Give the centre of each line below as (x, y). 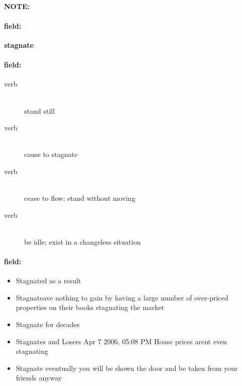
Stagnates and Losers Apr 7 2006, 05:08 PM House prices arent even (122, 341)
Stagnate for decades (48, 324)
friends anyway (39, 378)
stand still (39, 110)
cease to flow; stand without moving (80, 198)
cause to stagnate (51, 154)
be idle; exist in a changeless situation (83, 241)
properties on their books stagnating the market (90, 307)
